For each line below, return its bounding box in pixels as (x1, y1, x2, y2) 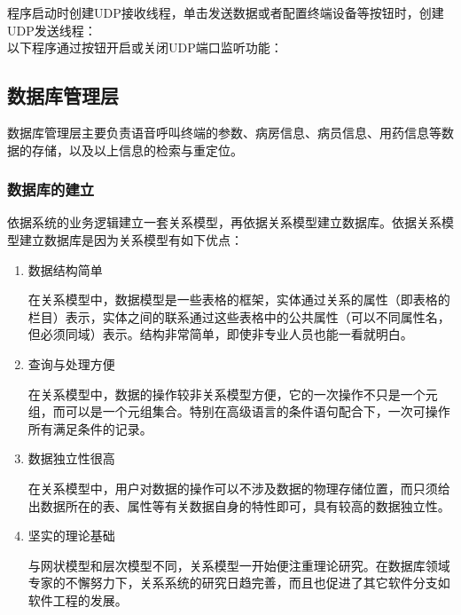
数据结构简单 (27, 260, 103, 279)
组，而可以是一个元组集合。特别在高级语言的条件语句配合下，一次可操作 (27, 402, 450, 421)
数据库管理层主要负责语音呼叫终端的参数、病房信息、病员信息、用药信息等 (7, 122, 441, 141)
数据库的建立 (7, 178, 95, 201)
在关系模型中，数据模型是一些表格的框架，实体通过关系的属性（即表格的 (27, 290, 450, 309)
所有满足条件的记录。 (27, 419, 152, 438)
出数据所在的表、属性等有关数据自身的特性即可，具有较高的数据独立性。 (27, 496, 450, 515)
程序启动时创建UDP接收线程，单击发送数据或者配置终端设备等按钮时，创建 (7, 4, 444, 21)
